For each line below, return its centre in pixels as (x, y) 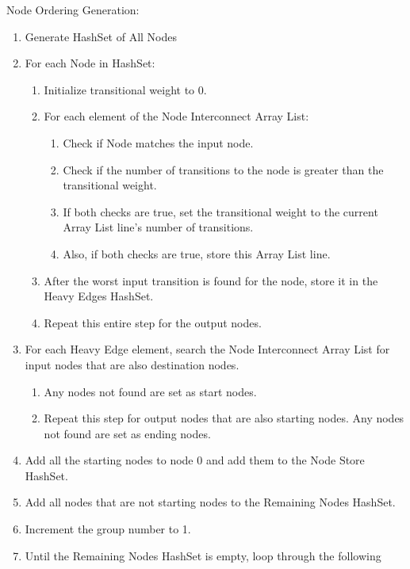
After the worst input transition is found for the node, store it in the (211, 280)
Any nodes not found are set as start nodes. (150, 391)
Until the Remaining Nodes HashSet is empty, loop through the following (203, 555)
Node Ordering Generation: (73, 10)
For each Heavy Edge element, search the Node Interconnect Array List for (207, 349)
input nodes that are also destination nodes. (132, 364)
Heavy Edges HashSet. (99, 296)
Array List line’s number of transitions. (158, 227)
